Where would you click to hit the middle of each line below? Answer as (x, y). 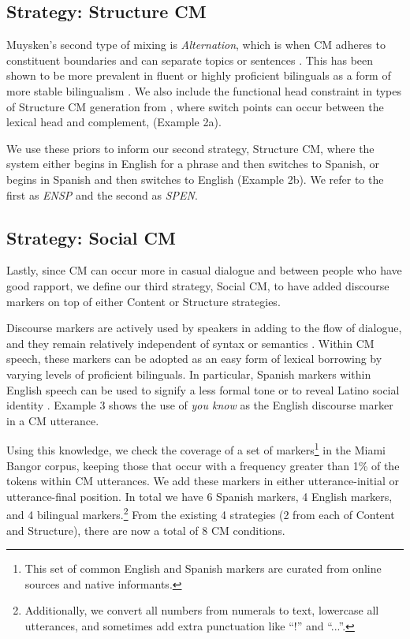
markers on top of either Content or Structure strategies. (143, 301)
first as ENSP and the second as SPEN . (102, 194)
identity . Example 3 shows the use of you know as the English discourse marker (200, 405)
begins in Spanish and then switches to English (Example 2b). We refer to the (195, 179)
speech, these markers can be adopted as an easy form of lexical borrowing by (194, 359)
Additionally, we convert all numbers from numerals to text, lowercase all (202, 610)
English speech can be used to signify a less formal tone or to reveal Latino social (203, 389)
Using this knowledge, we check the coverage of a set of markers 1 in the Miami (196, 448)
